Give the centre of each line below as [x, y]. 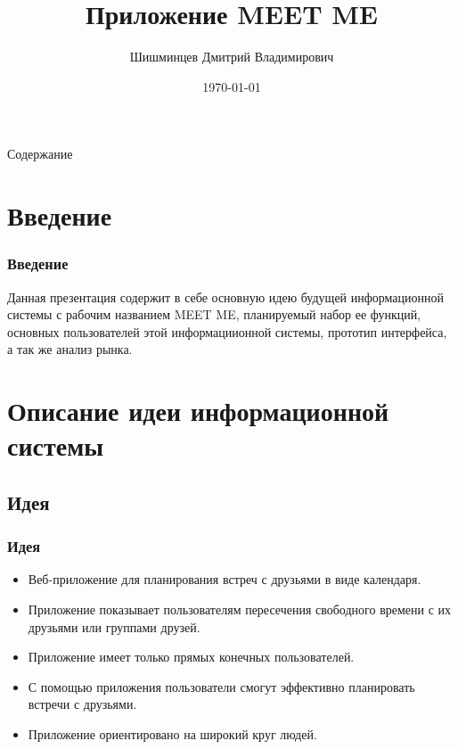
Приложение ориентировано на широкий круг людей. [172, 734]
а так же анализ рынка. [70, 349]
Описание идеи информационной [198, 411]
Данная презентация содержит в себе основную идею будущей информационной [226, 296]
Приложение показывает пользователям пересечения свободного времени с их [240, 609]
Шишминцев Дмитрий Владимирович [232, 57]
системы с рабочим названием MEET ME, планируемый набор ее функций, [214, 314]
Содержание [40, 154]
